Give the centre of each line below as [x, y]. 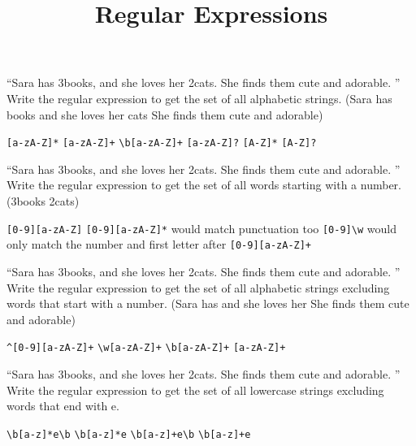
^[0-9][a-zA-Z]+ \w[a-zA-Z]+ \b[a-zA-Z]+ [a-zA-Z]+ [146, 348]
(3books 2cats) [43, 201]
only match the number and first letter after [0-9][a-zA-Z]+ [159, 244]
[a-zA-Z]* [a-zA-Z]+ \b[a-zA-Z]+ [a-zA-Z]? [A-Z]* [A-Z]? [162, 143]
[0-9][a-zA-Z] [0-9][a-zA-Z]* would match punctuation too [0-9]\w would [201, 228]
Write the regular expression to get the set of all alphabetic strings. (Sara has [199, 98]
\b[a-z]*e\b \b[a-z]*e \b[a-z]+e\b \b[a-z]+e [129, 434]
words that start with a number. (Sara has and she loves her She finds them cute [208, 303]
